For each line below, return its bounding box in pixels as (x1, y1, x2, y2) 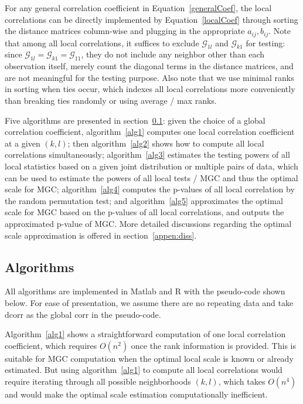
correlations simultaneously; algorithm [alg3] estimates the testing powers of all (5, 148, 290, 161)
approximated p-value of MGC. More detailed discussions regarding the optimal (5, 217, 292, 229)
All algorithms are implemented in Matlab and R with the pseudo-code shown (5, 285, 285, 297)
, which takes (218, 375, 265, 387)
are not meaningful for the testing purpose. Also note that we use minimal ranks (5, 71, 294, 83)
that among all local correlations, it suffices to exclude (5, 36, 199, 49)
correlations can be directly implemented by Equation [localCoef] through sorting (5, 13, 298, 25)
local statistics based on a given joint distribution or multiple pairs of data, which (5, 159, 298, 172)
